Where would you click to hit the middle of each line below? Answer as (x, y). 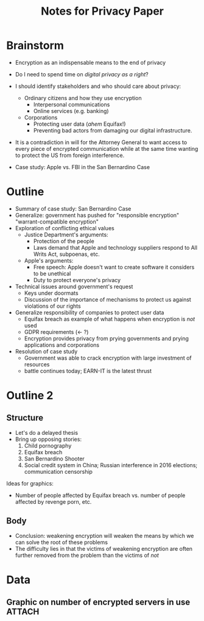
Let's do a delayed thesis (46, 432)
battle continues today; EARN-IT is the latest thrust (88, 371)
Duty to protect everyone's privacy (77, 280)
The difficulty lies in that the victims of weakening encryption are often (104, 548)
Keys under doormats (51, 293)
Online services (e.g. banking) (71, 111)
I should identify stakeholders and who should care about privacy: (98, 86)
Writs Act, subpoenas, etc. (66, 254)
